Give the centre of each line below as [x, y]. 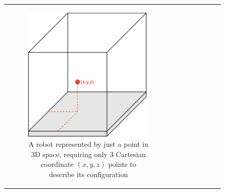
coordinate [57, 164]
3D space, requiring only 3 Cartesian [88, 154]
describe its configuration [88, 174]
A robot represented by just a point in [88, 144]
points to [122, 164]
